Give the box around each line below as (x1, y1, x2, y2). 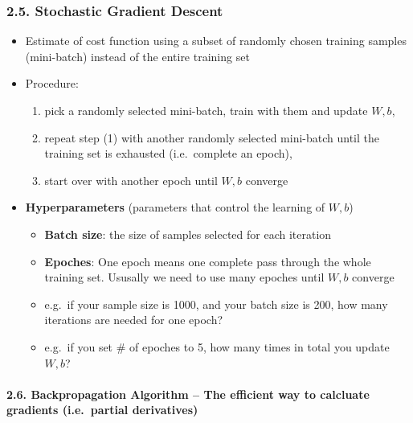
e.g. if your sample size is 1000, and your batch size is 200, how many (44, 295, 388, 312)
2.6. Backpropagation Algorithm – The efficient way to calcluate (6, 385, 370, 402)
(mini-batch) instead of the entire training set (25, 47, 250, 64)
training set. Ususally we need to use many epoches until (44, 269, 325, 285)
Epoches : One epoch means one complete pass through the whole (44, 253, 371, 269)
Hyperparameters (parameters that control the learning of (25, 199, 325, 216)
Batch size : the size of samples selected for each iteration (44, 225, 332, 242)
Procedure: (25, 75, 79, 92)
